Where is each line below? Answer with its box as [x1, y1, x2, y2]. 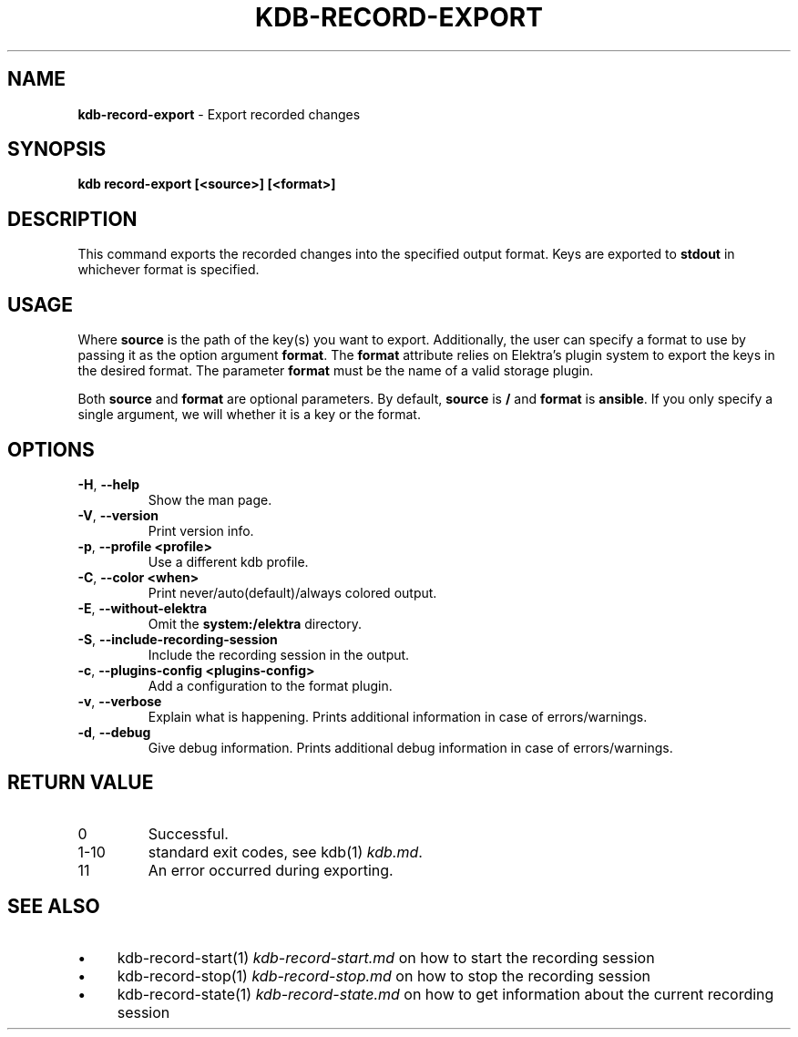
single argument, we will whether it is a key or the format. [77, 406, 421, 423]
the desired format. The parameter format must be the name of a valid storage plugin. [77, 363, 594, 379]
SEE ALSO [7, 895, 100, 919]
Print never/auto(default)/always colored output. [148, 584, 437, 601]
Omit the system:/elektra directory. [148, 615, 363, 631]
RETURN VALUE [7, 771, 154, 795]
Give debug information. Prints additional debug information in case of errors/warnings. [148, 739, 673, 755]
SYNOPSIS [7, 138, 107, 161]
